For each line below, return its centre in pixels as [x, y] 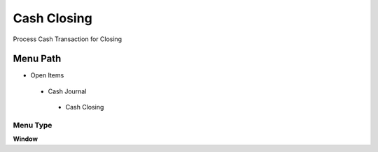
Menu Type [33, 125]
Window [26, 139]
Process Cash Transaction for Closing [68, 39]
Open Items [47, 75]
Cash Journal [67, 91]
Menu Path [37, 59]
